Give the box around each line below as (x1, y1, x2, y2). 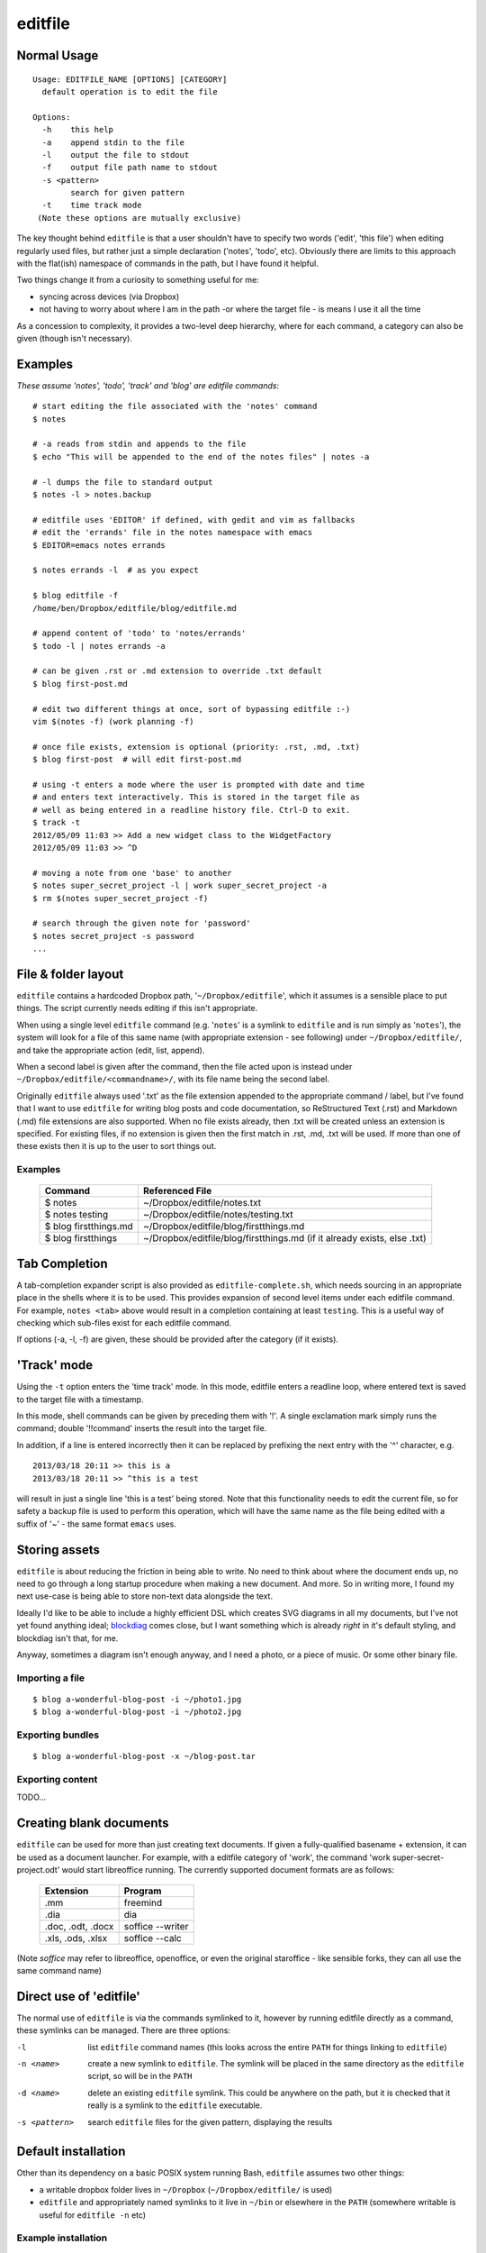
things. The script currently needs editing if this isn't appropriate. (16, 1003, 258, 1014)
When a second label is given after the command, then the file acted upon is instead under (16, 1061, 353, 1072)
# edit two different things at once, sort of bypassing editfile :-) (32, 704, 351, 714)
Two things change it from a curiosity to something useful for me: (16, 275, 260, 286)
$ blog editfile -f (32, 590, 119, 601)
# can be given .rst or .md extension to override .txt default (32, 666, 323, 676)
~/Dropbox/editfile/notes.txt (142, 1197, 261, 1209)
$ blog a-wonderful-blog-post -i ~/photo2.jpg (32, 1707, 242, 1717)
